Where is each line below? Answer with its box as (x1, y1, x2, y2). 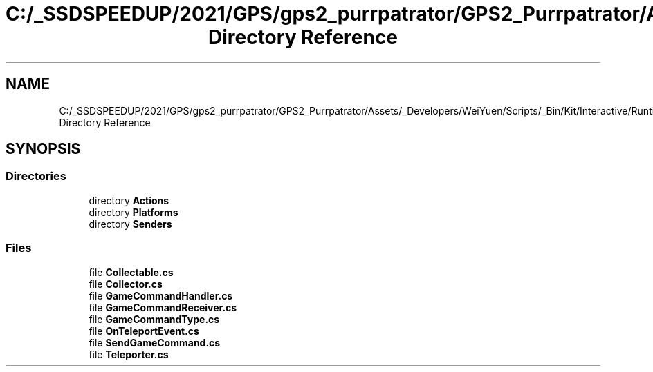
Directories (6, 169, 66, 184)
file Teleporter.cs (89, 348, 169, 360)
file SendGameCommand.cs (89, 336, 221, 349)
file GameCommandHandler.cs (89, 289, 233, 302)
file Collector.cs (89, 277, 163, 290)
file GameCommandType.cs (89, 313, 220, 325)
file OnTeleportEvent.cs (89, 324, 199, 337)
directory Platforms (89, 206, 178, 218)
